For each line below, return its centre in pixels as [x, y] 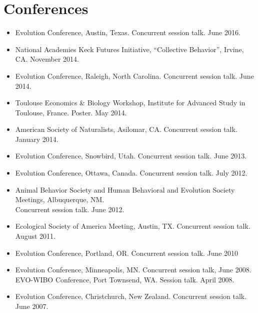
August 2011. [35, 236]
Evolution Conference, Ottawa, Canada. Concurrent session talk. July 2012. [131, 173]
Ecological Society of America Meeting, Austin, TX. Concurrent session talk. [133, 226]
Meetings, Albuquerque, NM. [60, 199]
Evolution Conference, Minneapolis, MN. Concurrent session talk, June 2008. [133, 270]
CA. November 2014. [47, 59]
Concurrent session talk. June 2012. [70, 209]
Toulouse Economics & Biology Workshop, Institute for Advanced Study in [130, 103]
